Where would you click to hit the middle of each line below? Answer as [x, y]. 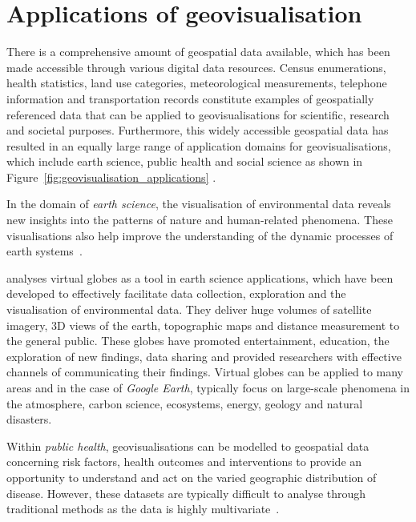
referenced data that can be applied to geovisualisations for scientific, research [198, 114]
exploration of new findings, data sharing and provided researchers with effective [204, 356]
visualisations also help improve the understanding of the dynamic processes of [200, 235]
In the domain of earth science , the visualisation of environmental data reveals [199, 204]
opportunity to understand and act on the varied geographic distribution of [192, 477]
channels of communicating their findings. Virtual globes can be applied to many [205, 372]
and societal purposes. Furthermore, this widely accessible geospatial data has [198, 130]
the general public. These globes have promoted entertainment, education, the [198, 341]
